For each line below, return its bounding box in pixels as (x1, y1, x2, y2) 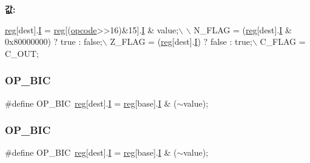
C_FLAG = (260, 35, 306, 48)
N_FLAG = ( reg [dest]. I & (194, 23, 292, 36)
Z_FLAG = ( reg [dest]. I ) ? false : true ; (110, 35, 252, 48)
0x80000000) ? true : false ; (5, 35, 103, 48)
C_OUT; (5, 47, 39, 59)
